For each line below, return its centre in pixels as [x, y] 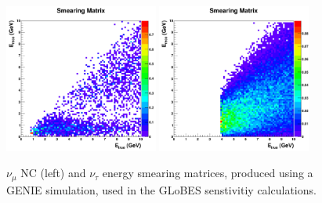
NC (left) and [53, 173]
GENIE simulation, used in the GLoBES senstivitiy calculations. [161, 189]
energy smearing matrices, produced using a [208, 173]
